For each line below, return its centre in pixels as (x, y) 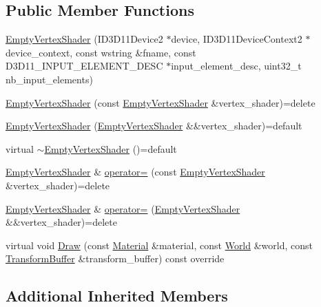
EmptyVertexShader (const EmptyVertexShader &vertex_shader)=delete (160, 102)
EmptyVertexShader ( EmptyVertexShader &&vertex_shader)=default (154, 126)
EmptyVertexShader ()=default (111, 148)
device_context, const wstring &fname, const (101, 52)
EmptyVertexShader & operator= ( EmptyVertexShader (123, 208)
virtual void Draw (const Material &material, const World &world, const (159, 245)
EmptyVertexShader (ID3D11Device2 (84, 39)
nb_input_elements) (49, 79)
